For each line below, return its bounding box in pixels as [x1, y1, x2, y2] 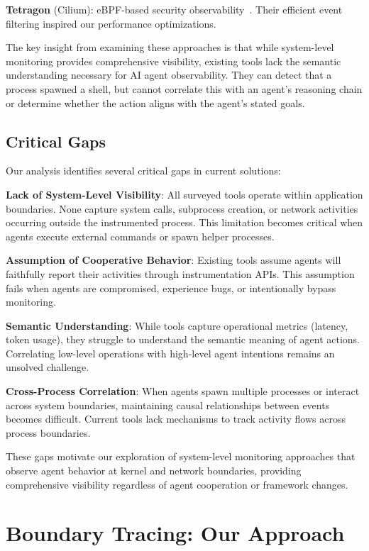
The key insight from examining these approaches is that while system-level [6, 40, 334, 55]
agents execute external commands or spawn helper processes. [6, 228, 275, 243]
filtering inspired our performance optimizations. [6, 16, 216, 30]
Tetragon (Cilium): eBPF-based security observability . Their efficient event [6, 2, 343, 16]
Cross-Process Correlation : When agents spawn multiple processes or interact [6, 384, 360, 399]
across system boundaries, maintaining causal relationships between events [6, 397, 330, 412]
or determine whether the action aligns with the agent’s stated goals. [6, 95, 305, 110]
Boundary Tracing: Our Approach [6, 518, 345, 547]
